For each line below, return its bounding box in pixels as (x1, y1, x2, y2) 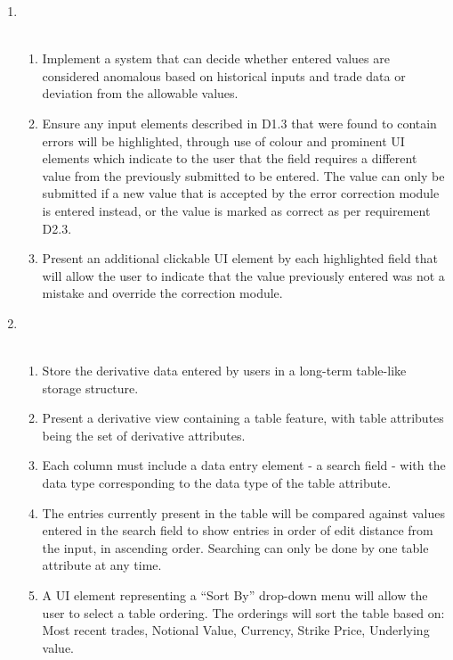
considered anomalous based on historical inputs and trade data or (42, 66, 406, 85)
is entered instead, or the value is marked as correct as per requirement (42, 201, 431, 219)
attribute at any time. (42, 556, 162, 574)
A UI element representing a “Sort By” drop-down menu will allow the (42, 586, 428, 605)
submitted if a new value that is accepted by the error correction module (42, 184, 440, 202)
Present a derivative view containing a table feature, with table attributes (42, 408, 444, 427)
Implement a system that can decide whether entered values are (42, 49, 390, 68)
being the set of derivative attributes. (42, 425, 246, 444)
